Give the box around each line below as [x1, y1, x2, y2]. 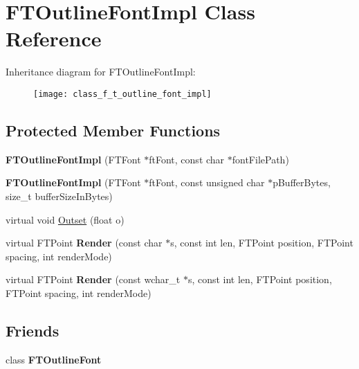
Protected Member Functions [6, 119, 221, 141]
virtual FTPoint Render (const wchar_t [6, 272, 181, 287]
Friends [6, 319, 59, 341]
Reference [6, 24, 102, 53]
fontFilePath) [232, 152, 289, 166]
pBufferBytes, [273, 175, 331, 190]
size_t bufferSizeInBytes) [6, 188, 113, 203]
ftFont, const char [149, 152, 225, 166]
